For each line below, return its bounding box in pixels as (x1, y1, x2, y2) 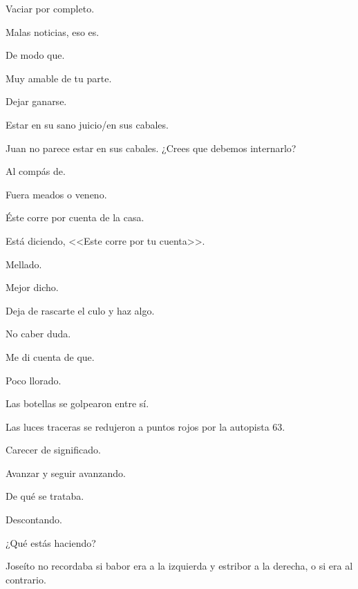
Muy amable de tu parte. (6, 71, 112, 85)
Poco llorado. (6, 373, 62, 387)
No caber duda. (6, 326, 71, 341)
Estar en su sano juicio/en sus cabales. (6, 117, 169, 131)
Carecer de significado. (6, 442, 101, 457)
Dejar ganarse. (6, 94, 67, 109)
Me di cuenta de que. (6, 349, 95, 364)
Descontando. (6, 512, 62, 527)
